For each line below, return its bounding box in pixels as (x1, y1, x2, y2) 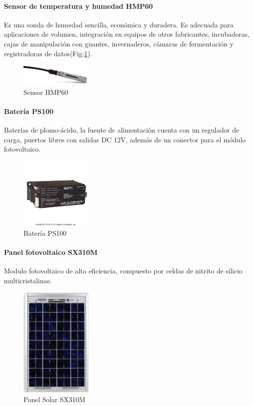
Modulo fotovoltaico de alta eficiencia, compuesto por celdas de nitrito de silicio (4, 266, 243, 276)
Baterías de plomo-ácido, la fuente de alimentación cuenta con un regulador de (4, 125, 239, 135)
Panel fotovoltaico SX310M (4, 247, 98, 257)
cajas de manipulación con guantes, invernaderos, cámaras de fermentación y (4, 38, 233, 48)
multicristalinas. (4, 275, 52, 285)
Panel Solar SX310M (23, 394, 85, 404)
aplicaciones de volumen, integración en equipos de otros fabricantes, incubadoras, (4, 29, 250, 39)
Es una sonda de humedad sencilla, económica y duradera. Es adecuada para (4, 19, 233, 29)
